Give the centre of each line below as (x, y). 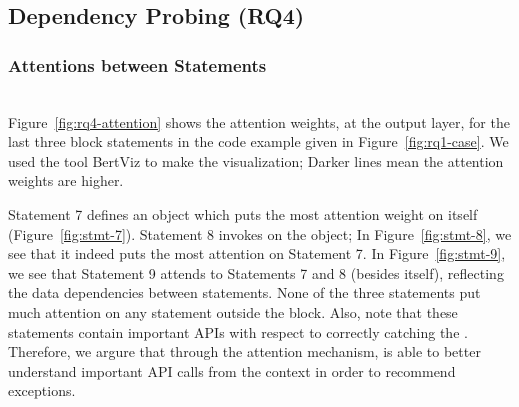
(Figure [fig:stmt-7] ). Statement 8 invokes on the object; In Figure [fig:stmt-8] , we (260, 233)
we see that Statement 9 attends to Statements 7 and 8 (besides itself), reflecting (256, 272)
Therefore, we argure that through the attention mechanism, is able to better (244, 351)
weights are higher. (66, 180)
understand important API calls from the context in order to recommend (232, 370)
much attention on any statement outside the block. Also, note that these (233, 311)
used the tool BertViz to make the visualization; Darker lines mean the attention (256, 160)
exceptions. (42, 390)
